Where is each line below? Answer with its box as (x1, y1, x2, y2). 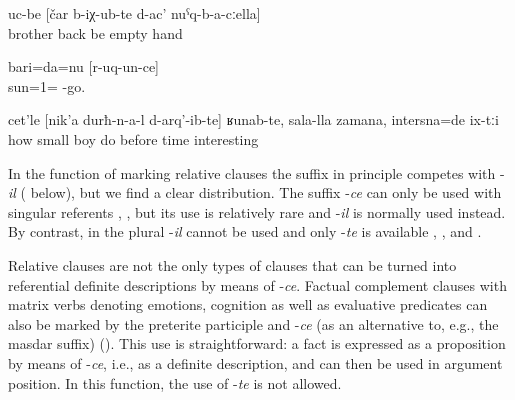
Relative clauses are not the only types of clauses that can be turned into (8, 254, 457, 275)
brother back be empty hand (8, 22, 183, 43)
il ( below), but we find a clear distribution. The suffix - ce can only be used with (8, 182, 502, 203)
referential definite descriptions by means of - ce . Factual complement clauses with (8, 274, 507, 295)
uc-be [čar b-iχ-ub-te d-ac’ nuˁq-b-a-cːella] (8, 3, 261, 23)
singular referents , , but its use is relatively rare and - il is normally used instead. (8, 201, 506, 222)
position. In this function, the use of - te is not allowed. (8, 372, 342, 393)
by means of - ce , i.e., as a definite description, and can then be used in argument (8, 352, 503, 373)
